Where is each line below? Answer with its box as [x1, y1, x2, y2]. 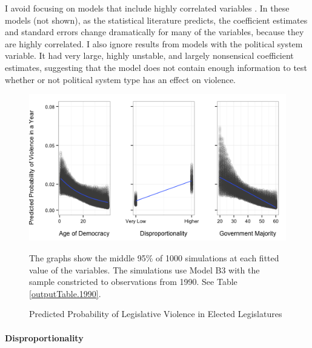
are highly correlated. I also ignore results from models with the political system [5, 37, 303, 50]
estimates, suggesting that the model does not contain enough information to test [5, 61, 308, 73]
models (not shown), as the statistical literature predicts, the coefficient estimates [5, 13, 308, 26]
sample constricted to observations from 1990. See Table [29, 275, 237, 288]
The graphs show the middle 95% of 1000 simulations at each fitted [29, 252, 279, 264]
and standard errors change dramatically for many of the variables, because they [5, 25, 304, 38]
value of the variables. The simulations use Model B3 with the [29, 263, 260, 276]
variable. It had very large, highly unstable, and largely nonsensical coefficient [5, 49, 294, 62]
